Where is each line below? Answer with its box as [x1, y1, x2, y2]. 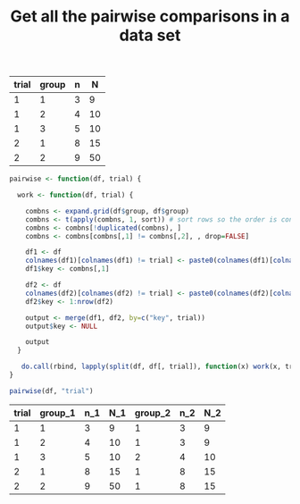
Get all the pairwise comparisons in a [10, 6, 290, 27]
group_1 [39, 407, 76, 419]
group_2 [134, 407, 171, 419]
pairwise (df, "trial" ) [9, 386, 94, 395]
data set [119, 25, 181, 46]
